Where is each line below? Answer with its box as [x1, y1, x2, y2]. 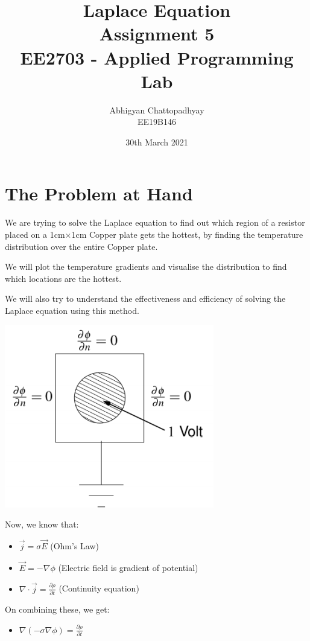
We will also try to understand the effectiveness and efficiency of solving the [5, 292, 286, 305]
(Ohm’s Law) [50, 539, 100, 552]
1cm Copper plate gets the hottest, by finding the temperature [71, 228, 303, 240]
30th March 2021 [125, 135, 188, 148]
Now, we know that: [5, 518, 79, 531]
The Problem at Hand [5, 181, 193, 206]
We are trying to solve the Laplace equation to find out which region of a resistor [5, 216, 305, 229]
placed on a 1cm [5, 228, 65, 240]
